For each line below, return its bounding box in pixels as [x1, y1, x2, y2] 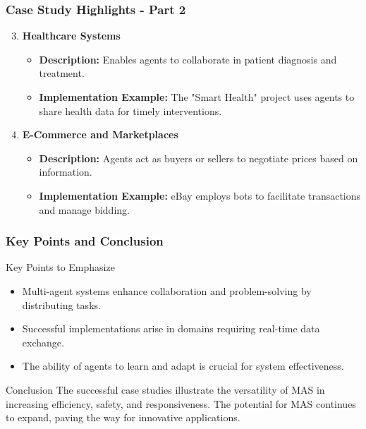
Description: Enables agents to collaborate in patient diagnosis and [39, 52, 337, 66]
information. [39, 164, 92, 179]
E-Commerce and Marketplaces [22, 127, 178, 142]
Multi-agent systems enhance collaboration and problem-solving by [22, 283, 312, 298]
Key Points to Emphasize [6, 260, 115, 274]
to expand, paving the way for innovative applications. [6, 410, 240, 425]
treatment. [39, 66, 85, 80]
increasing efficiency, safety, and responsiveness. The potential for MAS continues [6, 396, 356, 411]
